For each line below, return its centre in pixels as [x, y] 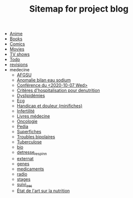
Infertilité [26, 111]
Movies [17, 49]
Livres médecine [33, 116]
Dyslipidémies [31, 96]
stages [23, 179]
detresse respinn [32, 153]
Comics [17, 44]
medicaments [30, 169]
